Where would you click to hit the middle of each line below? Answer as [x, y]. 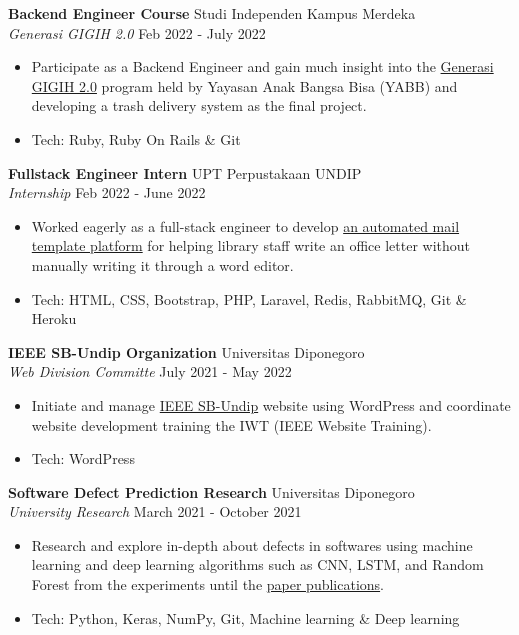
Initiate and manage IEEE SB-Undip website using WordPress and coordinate [271, 404]
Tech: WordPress [83, 458]
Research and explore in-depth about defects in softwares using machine [252, 544]
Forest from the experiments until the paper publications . [207, 584]
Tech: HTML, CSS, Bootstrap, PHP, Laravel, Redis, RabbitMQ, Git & [249, 298]
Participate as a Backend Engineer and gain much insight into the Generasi [262, 66]
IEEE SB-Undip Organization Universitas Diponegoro [186, 351]
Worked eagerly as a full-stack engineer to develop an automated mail [245, 225]
